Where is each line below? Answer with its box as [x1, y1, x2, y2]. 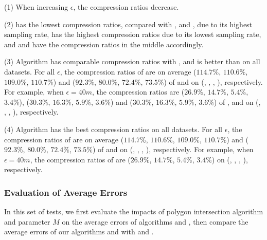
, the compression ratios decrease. [73, 2, 179, 12]
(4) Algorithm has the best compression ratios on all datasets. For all [4, 123, 223, 134]
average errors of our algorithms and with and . [4, 226, 154, 237]
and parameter [4, 216, 50, 227]
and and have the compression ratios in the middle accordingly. [4, 39, 204, 49]
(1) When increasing [4, 2, 68, 12]
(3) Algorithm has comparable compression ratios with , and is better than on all [4, 56, 260, 67]
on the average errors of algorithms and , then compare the [62, 216, 248, 227]
